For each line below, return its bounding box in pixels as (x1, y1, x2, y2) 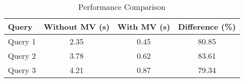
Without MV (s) (43, 21, 110, 32)
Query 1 (8, 36, 36, 47)
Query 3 (8, 64, 36, 76)
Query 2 (8, 50, 36, 61)
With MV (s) (117, 21, 170, 32)
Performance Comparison (78, 1, 165, 12)
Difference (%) (178, 21, 236, 32)
